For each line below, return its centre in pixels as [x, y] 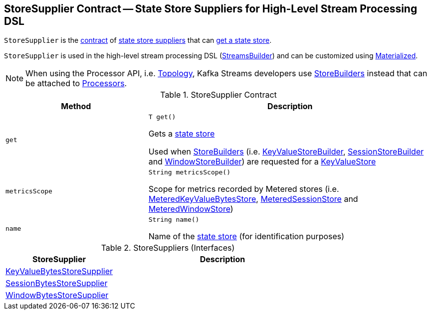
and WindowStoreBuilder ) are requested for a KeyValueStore [262, 162]
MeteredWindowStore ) [191, 209]
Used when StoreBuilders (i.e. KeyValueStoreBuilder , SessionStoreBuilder [286, 152]
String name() [174, 220]
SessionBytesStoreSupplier [57, 283]
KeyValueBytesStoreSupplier [59, 271]
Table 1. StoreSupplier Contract [218, 95]
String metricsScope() [190, 172]
